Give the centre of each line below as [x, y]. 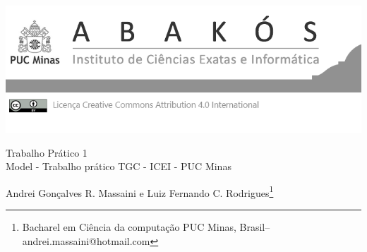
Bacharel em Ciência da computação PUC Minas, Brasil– [146, 227]
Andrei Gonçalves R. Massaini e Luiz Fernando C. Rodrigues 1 [140, 191]
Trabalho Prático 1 [47, 152]
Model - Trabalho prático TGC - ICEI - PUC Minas [119, 166]
